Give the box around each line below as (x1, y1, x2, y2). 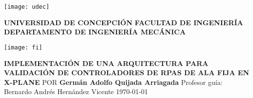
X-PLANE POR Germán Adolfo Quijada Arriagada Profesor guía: (4, 77, 223, 87)
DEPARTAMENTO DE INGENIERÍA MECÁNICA (4, 27, 186, 37)
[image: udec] (4, 3, 50, 10)
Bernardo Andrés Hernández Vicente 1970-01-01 (4, 86, 148, 97)
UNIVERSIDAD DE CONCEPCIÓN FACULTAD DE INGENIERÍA (4, 17, 243, 27)
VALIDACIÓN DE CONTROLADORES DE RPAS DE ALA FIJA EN (4, 67, 250, 78)
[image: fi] (4, 44, 42, 51)
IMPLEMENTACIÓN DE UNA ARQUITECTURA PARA (4, 58, 209, 68)
